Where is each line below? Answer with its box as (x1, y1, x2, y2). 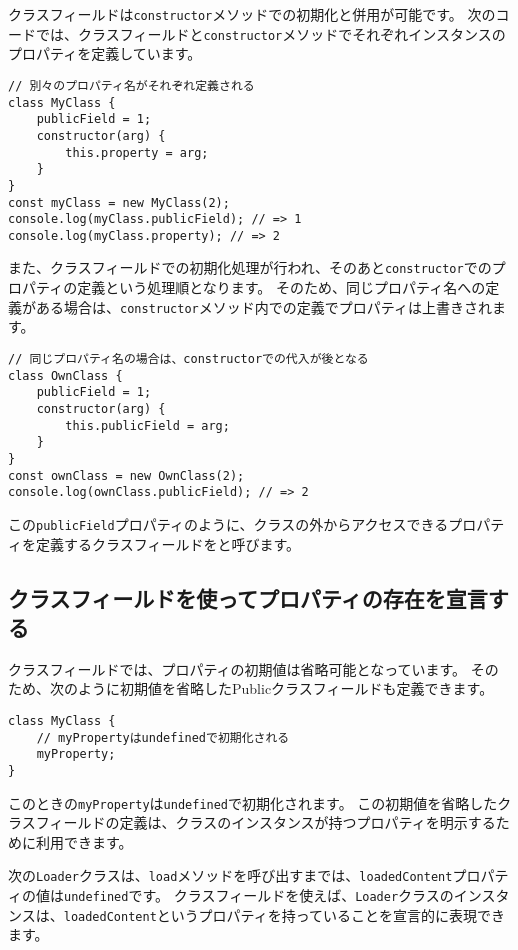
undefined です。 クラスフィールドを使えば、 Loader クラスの (64, 885, 454, 906)
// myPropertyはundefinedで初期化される (36, 730, 290, 745)
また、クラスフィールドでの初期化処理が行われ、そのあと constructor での (8, 257, 492, 278)
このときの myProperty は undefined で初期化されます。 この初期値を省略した (8, 792, 498, 813)
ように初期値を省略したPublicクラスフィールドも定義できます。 (77, 678, 494, 699)
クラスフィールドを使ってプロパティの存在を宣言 (8, 582, 488, 613)
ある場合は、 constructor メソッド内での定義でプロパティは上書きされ (35, 296, 492, 317)
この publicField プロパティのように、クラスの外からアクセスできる (8, 513, 449, 534)
